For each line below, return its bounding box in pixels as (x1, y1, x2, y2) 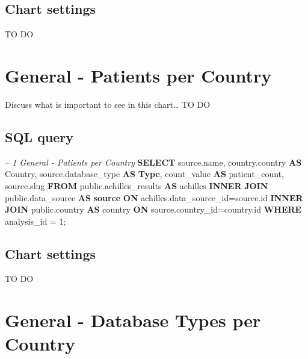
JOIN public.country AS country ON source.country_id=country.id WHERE (5, 203, 302, 216)
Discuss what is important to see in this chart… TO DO (5, 98, 211, 110)
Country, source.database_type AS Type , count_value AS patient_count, (5, 167, 284, 180)
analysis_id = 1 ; (5, 214, 66, 227)
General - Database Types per (5, 308, 261, 332)
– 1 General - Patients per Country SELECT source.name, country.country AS (5, 155, 302, 168)
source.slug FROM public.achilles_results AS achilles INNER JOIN (5, 179, 268, 192)
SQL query (5, 127, 74, 146)
